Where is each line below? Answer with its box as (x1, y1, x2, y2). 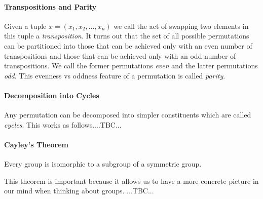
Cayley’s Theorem (4, 139, 69, 149)
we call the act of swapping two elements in (114, 20, 249, 31)
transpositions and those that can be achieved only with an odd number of (4, 50, 236, 61)
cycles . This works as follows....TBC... (4, 119, 122, 130)
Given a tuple (4, 20, 47, 31)
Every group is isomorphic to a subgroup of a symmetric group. (4, 158, 202, 169)
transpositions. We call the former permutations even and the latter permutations (4, 60, 258, 71)
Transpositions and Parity (4, 1, 97, 12)
